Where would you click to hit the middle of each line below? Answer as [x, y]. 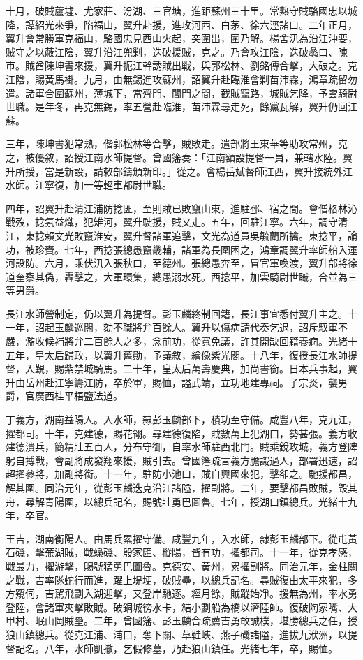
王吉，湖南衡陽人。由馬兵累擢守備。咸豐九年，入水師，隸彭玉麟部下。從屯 [177, 538]
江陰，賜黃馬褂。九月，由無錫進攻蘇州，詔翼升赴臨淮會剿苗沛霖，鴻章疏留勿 [181, 79]
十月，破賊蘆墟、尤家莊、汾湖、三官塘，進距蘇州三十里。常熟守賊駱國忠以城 [181, 10]
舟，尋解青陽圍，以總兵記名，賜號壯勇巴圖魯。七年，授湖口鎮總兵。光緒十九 [181, 501]
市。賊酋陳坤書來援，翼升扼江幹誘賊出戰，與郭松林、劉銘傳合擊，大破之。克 [181, 65]
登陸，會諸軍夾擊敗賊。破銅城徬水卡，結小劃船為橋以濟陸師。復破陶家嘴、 [177, 607]
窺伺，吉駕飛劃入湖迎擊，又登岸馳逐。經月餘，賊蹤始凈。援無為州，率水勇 [186, 593]
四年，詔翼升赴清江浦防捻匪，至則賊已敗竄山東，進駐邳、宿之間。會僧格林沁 [181, 208]
